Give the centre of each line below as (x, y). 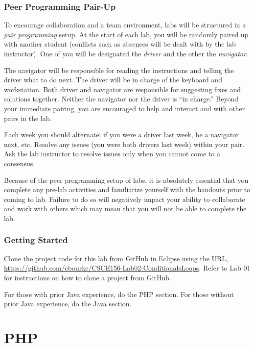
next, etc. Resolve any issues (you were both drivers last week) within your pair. (124, 144)
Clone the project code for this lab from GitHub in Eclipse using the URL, (116, 258)
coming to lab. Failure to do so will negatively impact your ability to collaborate (125, 199)
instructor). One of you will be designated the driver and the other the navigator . (126, 53)
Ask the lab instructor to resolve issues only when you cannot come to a (112, 154)
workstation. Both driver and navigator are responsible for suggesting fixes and (122, 89)
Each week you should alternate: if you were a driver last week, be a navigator (121, 135)
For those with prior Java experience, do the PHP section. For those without (119, 294)
